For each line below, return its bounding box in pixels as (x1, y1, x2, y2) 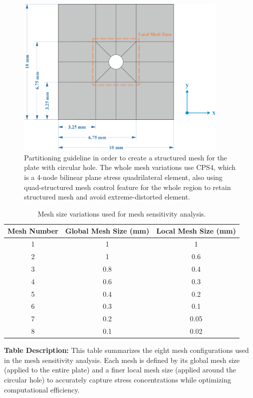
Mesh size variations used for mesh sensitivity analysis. (38, 208, 206, 219)
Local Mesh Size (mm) (156, 226, 236, 236)
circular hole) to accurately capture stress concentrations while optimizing (4, 374, 231, 384)
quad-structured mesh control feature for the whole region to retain (24, 181, 231, 192)
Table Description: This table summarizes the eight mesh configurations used (4, 345, 249, 355)
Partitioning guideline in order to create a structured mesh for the (24, 152, 227, 162)
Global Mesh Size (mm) (65, 226, 149, 236)
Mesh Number (8, 226, 59, 236)
